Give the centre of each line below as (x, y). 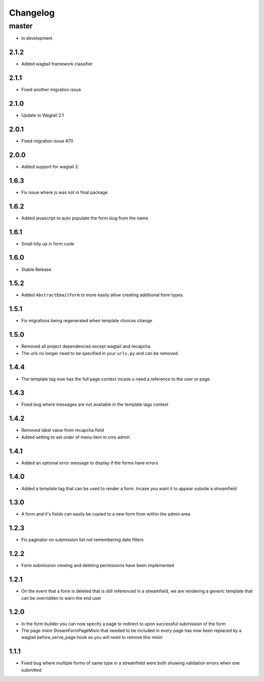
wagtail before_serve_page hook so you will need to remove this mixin (92, 637)
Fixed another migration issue (51, 90)
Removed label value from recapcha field (63, 430)
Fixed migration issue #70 (47, 141)
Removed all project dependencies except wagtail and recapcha (86, 346)
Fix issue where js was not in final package (64, 192)
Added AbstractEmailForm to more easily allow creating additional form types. (103, 295)
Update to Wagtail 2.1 (43, 116)
